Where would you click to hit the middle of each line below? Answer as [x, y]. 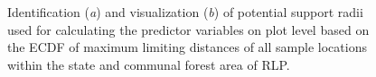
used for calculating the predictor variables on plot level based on [188, 29]
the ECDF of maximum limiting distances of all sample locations [187, 47]
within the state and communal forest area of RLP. [149, 64]
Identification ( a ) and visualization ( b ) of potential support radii [185, 12]
